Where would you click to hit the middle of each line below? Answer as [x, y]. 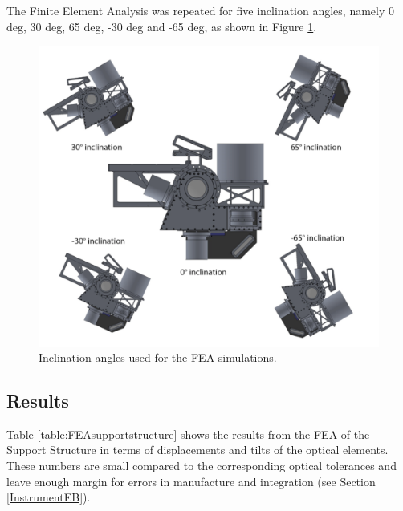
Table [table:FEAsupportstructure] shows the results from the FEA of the [188, 434]
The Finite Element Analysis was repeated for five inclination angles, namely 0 [200, 10]
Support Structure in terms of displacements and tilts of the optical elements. [197, 450]
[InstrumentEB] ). [49, 497]
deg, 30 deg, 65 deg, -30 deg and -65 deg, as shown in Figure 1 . [162, 26]
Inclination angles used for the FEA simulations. [158, 357]
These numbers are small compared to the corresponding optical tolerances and [201, 466]
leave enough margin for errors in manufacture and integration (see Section [191, 481]
